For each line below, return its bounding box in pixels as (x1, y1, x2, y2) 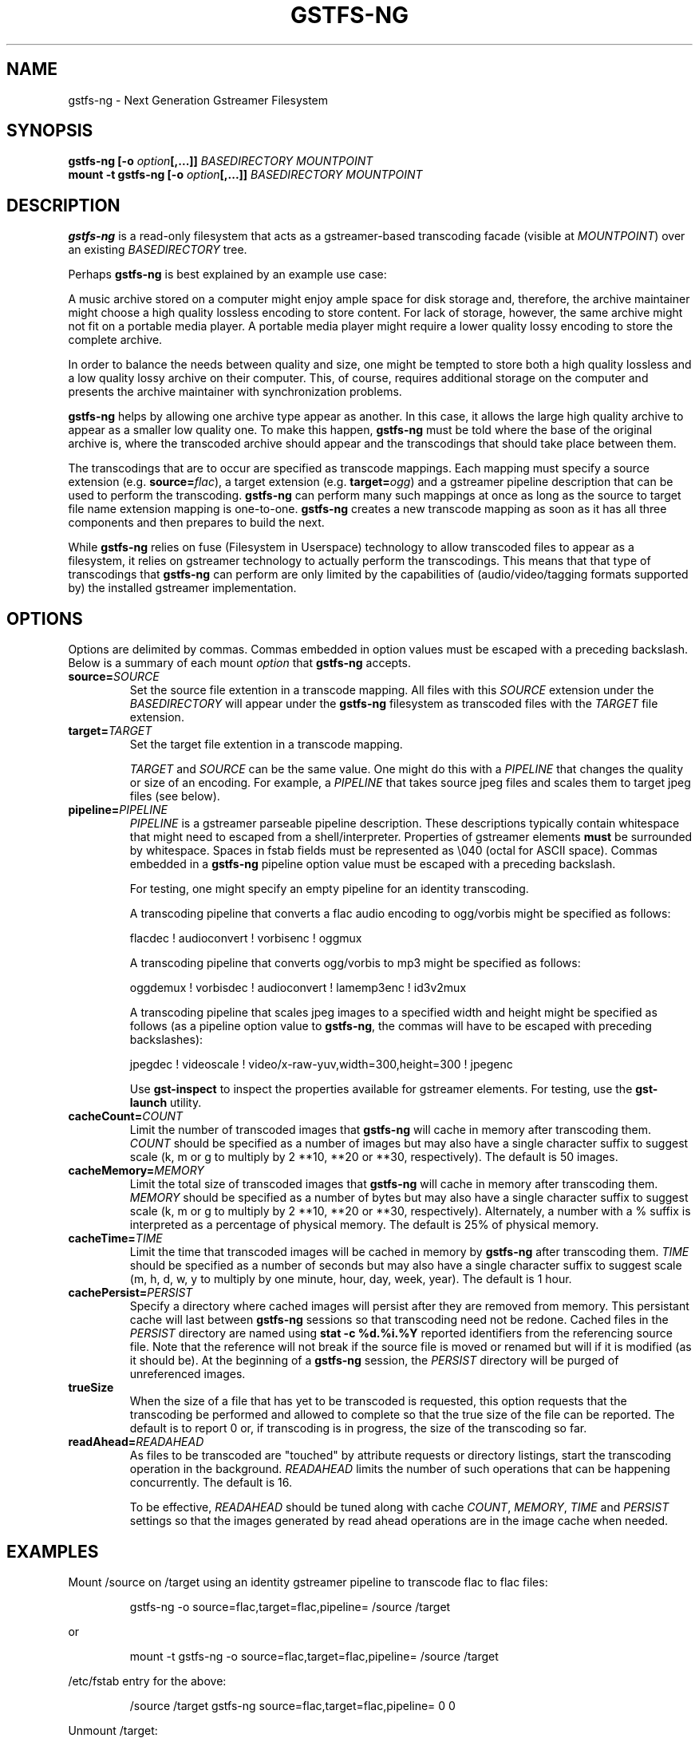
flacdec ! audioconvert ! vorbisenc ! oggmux (129, 931, 362, 946)
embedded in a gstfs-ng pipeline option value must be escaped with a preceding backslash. (129, 857, 616, 871)
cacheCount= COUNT (68, 1109, 184, 1124)
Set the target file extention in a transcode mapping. (129, 737, 403, 752)
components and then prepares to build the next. (68, 515, 325, 530)
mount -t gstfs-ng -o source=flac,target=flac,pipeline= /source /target (129, 1649, 499, 1663)
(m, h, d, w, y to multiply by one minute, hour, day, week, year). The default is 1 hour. (129, 1272, 572, 1286)
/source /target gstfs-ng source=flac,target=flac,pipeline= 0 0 (129, 1698, 456, 1712)
